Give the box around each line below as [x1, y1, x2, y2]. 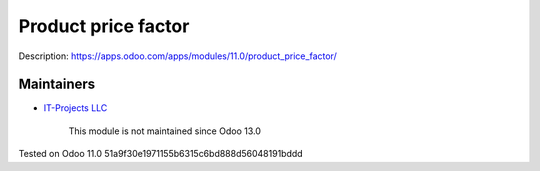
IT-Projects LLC [43, 102, 108, 114]
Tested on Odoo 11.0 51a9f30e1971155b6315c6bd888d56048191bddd [18, 148, 304, 160]
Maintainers [18, 76, 96, 93]
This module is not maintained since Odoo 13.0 [68, 125, 262, 137]
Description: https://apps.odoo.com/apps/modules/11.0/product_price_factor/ [18, 50, 337, 62]
